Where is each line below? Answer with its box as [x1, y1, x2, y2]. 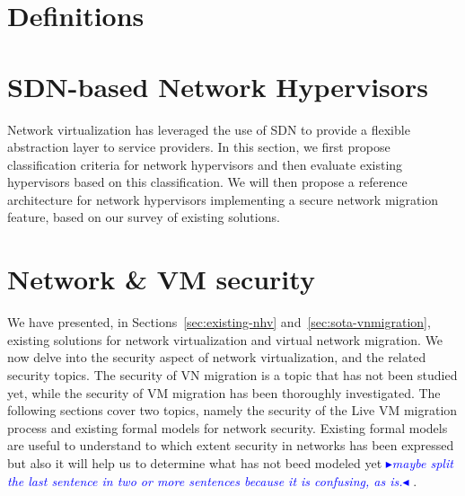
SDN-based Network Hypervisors [7, 67, 428, 104]
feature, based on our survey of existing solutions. [7, 208, 280, 226]
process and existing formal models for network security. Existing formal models [7, 418, 448, 437]
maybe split [391, 453, 453, 472]
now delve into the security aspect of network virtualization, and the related [7, 348, 426, 367]
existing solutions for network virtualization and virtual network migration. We [7, 330, 443, 349]
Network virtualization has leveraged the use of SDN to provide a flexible [7, 120, 410, 138]
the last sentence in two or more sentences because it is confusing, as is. [7, 471, 403, 490]
